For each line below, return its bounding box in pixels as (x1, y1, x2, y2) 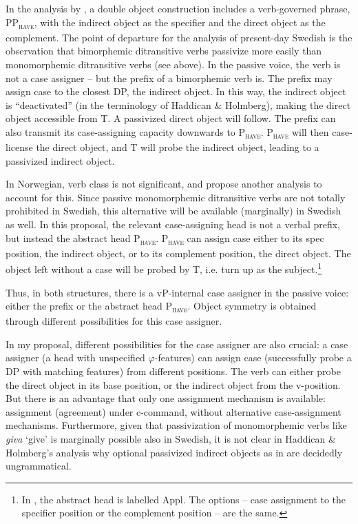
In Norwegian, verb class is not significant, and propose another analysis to (6, 177, 322, 191)
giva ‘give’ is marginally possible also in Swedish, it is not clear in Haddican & (6, 432, 336, 445)
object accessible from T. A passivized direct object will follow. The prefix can (6, 111, 336, 125)
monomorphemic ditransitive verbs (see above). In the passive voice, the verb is (6, 57, 341, 71)
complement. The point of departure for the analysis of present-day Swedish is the (6, 30, 352, 44)
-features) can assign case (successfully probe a (154, 350, 352, 365)
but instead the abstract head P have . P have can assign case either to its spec (6, 230, 324, 247)
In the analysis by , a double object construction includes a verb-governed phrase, (6, 1, 350, 15)
